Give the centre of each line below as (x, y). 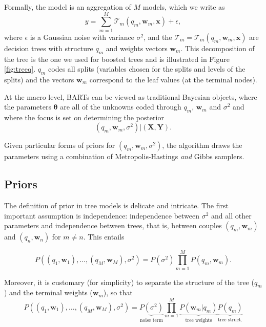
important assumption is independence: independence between (102, 215)
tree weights (199, 320)
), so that (118, 292)
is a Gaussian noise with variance (82, 37)
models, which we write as (184, 7)
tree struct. (230, 320)
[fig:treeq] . (20, 69)
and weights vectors (137, 48)
